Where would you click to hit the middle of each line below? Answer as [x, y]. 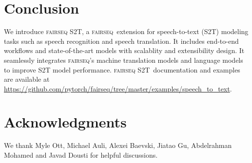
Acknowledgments [65, 122]
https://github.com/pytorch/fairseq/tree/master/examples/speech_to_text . [118, 88]
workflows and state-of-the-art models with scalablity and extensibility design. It [124, 50]
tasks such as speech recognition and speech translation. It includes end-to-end [121, 41]
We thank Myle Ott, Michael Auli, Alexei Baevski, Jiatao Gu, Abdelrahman [118, 145]
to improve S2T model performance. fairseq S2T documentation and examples [122, 69]
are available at [27, 79]
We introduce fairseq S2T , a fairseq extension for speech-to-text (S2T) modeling [126, 31]
